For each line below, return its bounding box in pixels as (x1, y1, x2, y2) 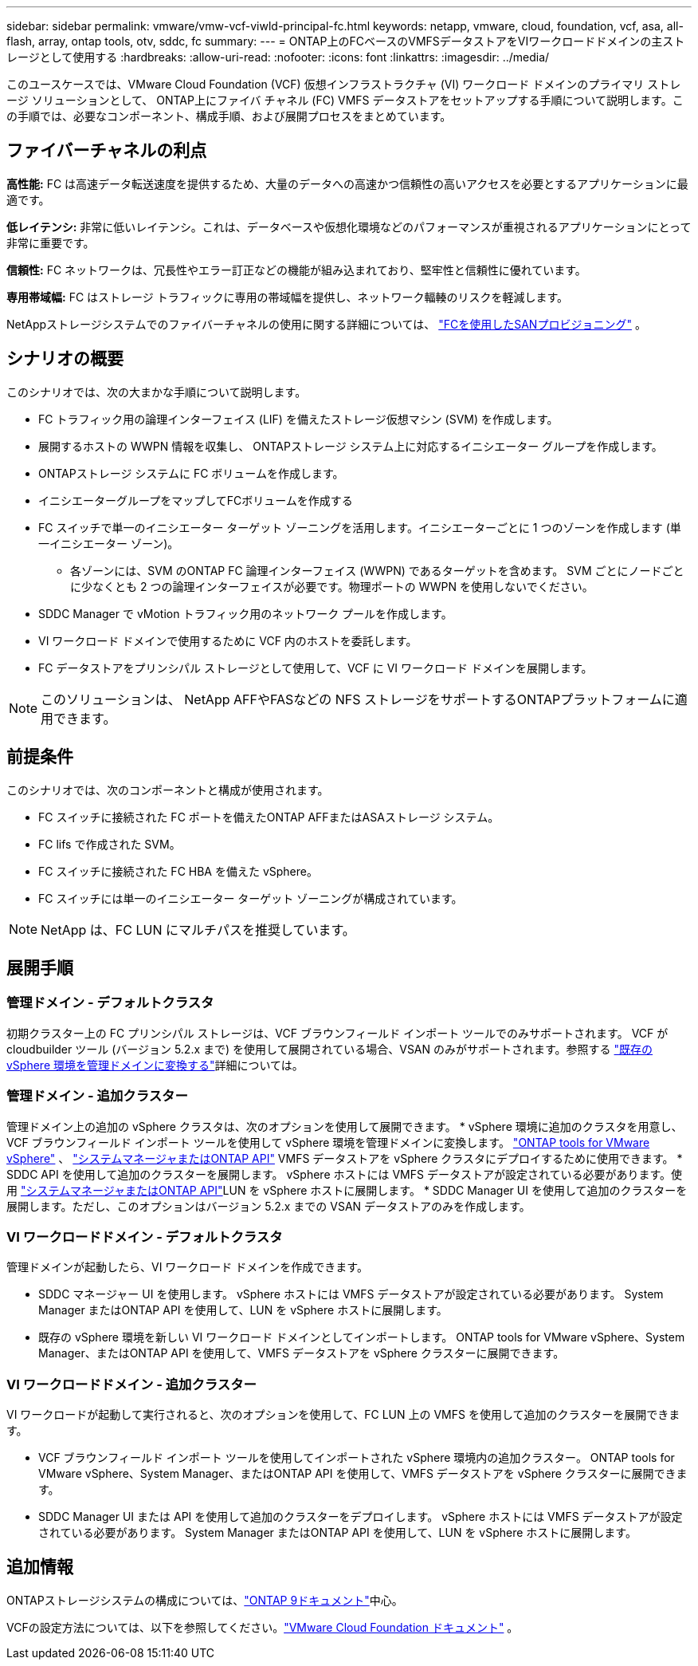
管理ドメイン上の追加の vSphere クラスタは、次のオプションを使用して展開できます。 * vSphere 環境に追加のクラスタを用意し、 (6, 1119, 683, 1133)
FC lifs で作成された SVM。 (38, 837, 181, 851)
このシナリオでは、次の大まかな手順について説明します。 (6, 384, 307, 399)
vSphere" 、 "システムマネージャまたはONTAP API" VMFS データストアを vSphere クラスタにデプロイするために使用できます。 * (6, 1151, 683, 1165)
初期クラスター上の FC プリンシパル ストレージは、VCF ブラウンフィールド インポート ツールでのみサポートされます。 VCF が (6, 1026, 669, 1040)
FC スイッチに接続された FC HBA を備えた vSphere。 (38, 864, 318, 878)
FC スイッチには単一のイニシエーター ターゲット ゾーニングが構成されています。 (38, 891, 463, 905)
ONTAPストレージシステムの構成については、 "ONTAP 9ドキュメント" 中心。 (6, 1593, 403, 1607)
